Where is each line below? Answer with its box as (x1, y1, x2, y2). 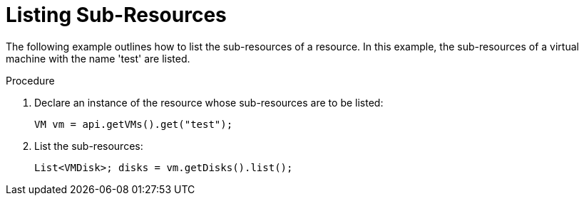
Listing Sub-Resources (6, 3, 227, 27)
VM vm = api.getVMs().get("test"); (34, 118, 233, 130)
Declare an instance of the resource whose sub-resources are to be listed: (34, 96, 384, 109)
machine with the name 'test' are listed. (6, 52, 190, 65)
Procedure (6, 74, 55, 87)
